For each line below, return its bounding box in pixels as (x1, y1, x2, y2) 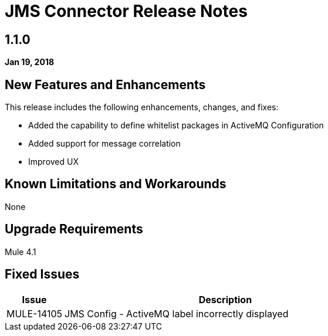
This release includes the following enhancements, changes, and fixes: (5, 102, 279, 113)
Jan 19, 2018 (5, 57, 55, 67)
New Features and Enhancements (5, 77, 206, 92)
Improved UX (28, 157, 79, 167)
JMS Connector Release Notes (5, 1, 248, 21)
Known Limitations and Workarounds (5, 177, 226, 192)
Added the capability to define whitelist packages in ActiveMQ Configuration (28, 120, 324, 131)
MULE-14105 (6, 307, 63, 320)
